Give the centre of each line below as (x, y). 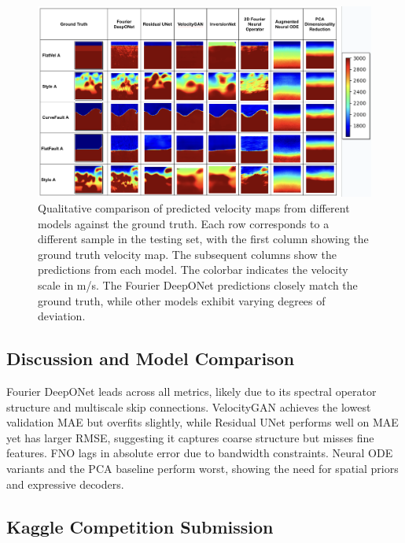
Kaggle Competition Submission (140, 526)
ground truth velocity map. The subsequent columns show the (187, 254)
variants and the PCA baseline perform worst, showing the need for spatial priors (202, 468)
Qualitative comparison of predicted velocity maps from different (194, 208)
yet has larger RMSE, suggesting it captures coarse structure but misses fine (190, 437)
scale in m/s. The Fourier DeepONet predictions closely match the (198, 285)
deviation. (62, 316)
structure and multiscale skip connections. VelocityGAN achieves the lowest (189, 406)
